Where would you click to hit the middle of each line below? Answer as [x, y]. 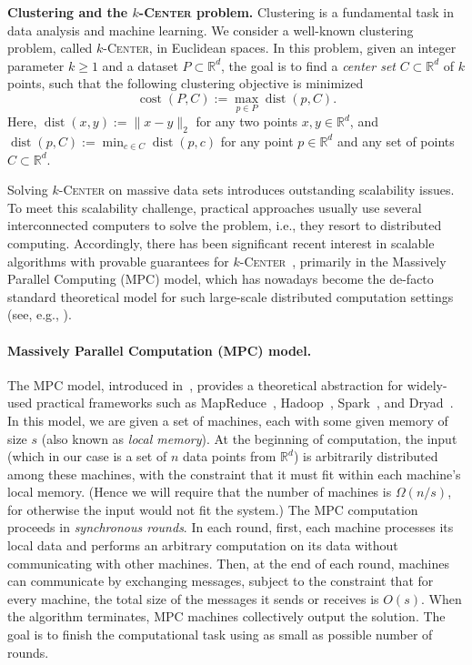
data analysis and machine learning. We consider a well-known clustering [211, 30]
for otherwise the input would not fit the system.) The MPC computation [213, 509]
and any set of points [396, 141]
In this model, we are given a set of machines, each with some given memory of [228, 420]
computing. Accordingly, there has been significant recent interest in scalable [221, 242]
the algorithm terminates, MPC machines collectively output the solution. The [226, 616]
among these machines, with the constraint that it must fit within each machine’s [234, 474]
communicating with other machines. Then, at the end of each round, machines [228, 563]
